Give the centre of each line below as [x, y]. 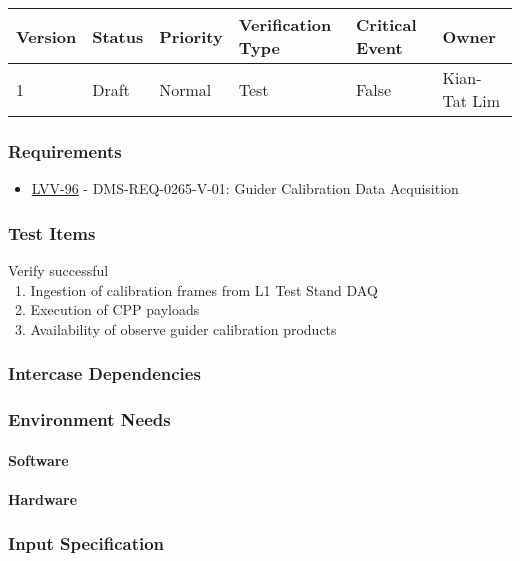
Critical [386, 24]
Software [38, 459]
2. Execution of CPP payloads [107, 309]
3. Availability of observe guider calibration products [175, 328]
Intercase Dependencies [104, 373]
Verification [285, 24]
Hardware [43, 498]
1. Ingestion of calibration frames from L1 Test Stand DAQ [196, 289]
